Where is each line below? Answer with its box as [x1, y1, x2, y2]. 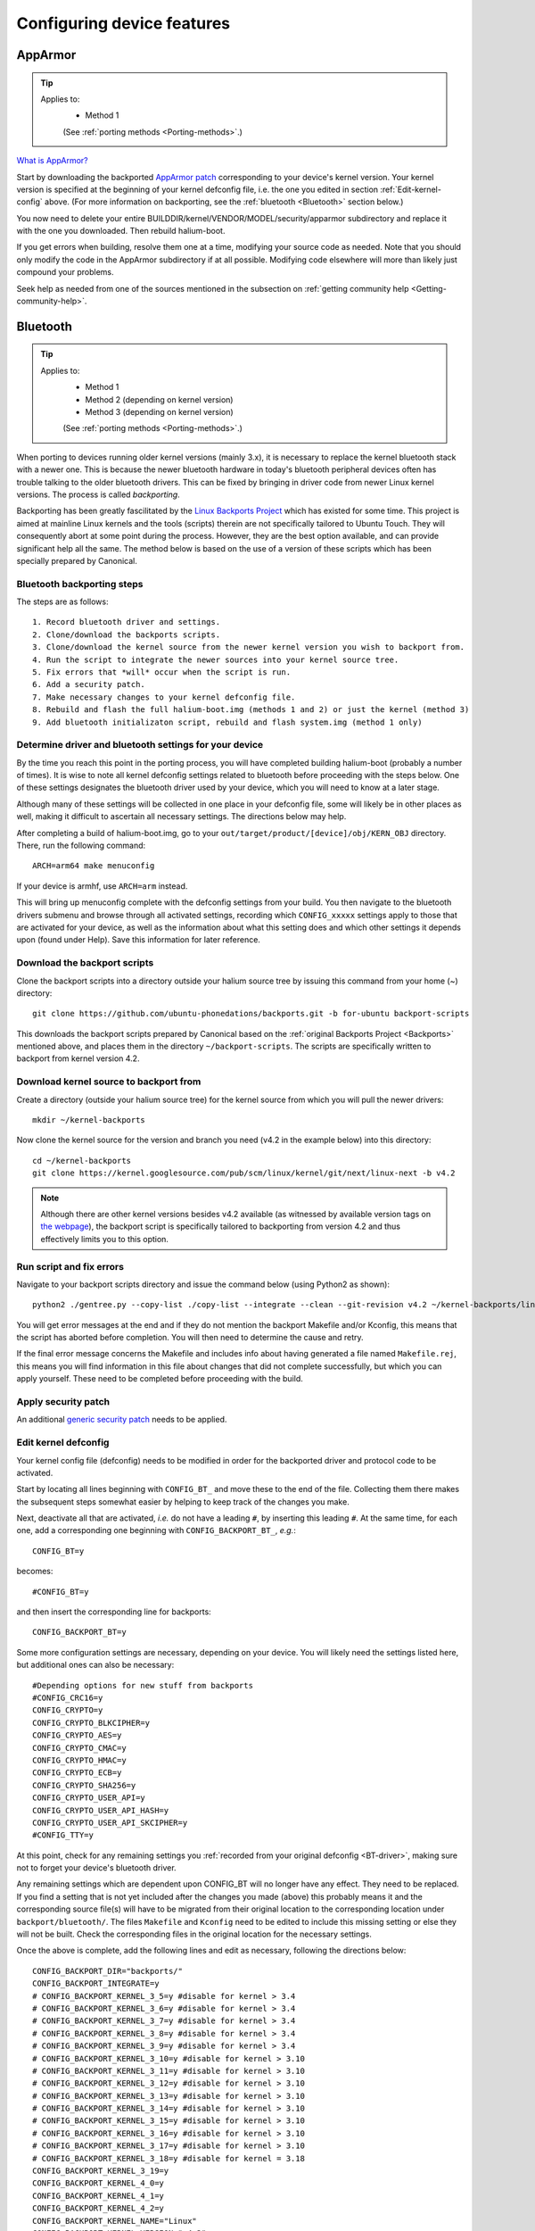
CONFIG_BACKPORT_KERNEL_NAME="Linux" [32, 2216, 198, 2226]
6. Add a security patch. [32, 679, 146, 690]
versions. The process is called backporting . [16, 489, 180, 500]
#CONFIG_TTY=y [32, 1830, 94, 1840]
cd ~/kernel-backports [32, 1156, 132, 1165]
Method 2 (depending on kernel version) [85, 394, 234, 405]
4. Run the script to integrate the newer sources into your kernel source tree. [32, 654, 399, 665]
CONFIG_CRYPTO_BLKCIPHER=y [32, 1718, 151, 1728]
